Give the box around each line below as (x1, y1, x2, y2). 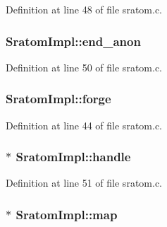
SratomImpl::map (16, 205, 118, 223)
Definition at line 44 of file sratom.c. (6, 117, 162, 132)
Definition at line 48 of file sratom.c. (6, 2, 162, 16)
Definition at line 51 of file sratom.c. (6, 175, 162, 190)
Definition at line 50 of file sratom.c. (6, 59, 162, 74)
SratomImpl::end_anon (6, 32, 141, 50)
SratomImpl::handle (16, 148, 131, 165)
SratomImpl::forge (6, 90, 111, 107)
